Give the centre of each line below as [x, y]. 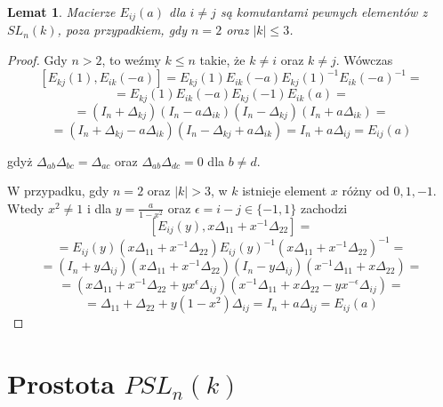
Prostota [61, 383]
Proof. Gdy [37, 60]
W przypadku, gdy [58, 191]
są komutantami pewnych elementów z [324, 12]
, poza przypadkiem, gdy [122, 30]
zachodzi [324, 207]
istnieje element [285, 191]
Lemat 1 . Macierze [61, 12]
